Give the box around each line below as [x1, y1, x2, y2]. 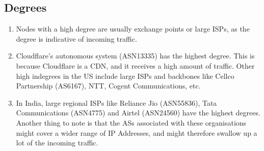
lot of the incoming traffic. [16, 137, 98, 148]
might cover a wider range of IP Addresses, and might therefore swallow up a [16, 127, 257, 138]
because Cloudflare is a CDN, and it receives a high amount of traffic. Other [16, 60, 255, 71]
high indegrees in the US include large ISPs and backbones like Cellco [16, 70, 234, 81]
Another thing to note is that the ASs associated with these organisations [16, 117, 247, 128]
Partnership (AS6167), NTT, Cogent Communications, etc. [16, 80, 201, 91]
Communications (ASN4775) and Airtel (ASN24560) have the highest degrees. [16, 107, 260, 118]
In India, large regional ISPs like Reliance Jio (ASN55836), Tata [16, 97, 217, 108]
